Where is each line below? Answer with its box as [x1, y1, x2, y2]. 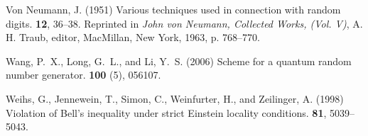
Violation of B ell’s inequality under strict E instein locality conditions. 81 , [6, 105, 327, 120]
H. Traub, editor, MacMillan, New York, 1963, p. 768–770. [6, 30, 260, 45]
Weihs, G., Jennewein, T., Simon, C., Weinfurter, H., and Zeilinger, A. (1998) [6, 91, 344, 106]
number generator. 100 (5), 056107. [6, 67, 161, 82]
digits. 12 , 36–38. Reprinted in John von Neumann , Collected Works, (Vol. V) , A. [6, 16, 363, 30]
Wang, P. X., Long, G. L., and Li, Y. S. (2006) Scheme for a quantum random [6, 53, 352, 68]
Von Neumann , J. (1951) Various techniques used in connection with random [6, 2, 341, 16]
